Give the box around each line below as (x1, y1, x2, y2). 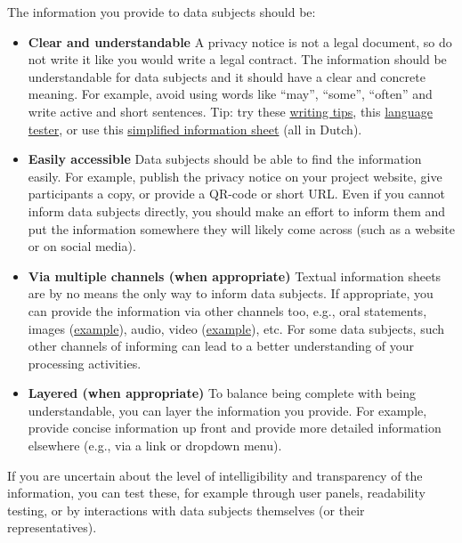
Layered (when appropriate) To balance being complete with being (28, 384, 416, 402)
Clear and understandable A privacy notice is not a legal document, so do (28, 32, 452, 51)
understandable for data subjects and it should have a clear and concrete (28, 67, 426, 85)
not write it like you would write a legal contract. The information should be (28, 50, 447, 69)
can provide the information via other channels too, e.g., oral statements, (28, 301, 427, 320)
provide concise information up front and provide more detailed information (28, 418, 442, 437)
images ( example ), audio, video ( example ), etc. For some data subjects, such (28, 319, 445, 337)
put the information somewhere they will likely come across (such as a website (28, 219, 456, 238)
